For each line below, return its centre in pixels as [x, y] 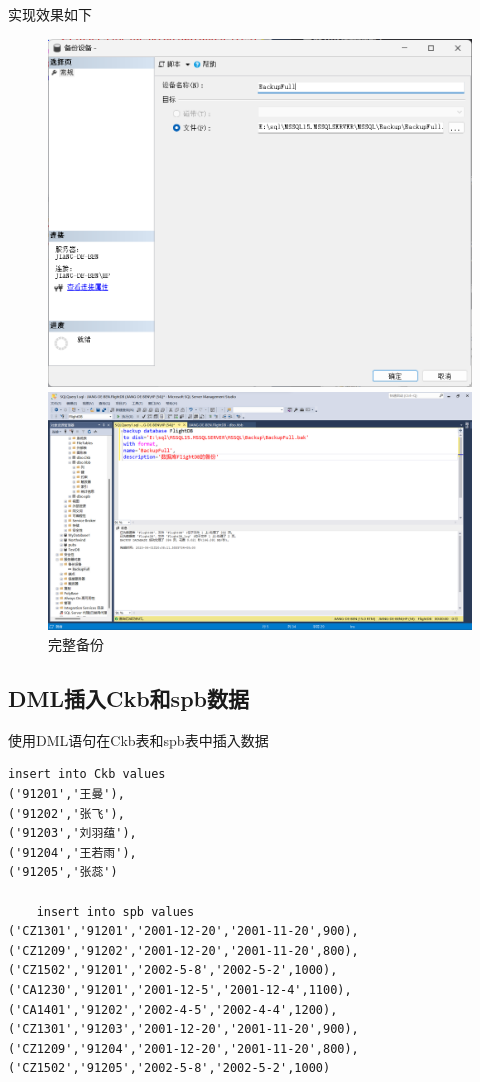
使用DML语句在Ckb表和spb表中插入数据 [138, 739]
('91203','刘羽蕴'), [72, 833]
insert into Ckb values [87, 774]
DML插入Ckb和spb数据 [128, 698]
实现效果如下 [50, 14]
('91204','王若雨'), [72, 852]
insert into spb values [115, 911]
